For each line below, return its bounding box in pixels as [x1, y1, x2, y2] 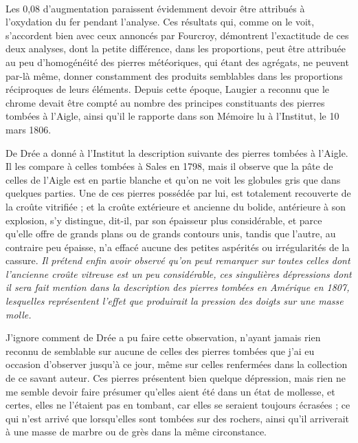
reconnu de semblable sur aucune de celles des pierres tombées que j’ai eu [5, 343, 315, 358]
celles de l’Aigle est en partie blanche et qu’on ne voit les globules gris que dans [5, 172, 341, 186]
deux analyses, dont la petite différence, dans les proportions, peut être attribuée [5, 41, 346, 56]
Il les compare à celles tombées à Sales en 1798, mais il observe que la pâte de [5, 159, 333, 173]
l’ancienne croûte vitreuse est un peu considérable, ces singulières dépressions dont [5, 266, 352, 281]
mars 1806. [5, 122, 52, 136]
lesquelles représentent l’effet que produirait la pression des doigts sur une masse [5, 294, 344, 308]
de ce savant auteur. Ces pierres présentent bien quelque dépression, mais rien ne [5, 371, 346, 385]
